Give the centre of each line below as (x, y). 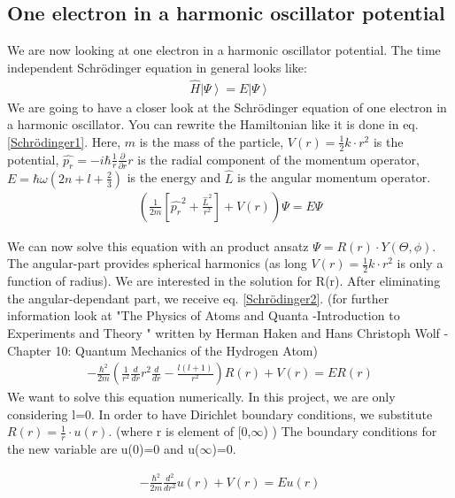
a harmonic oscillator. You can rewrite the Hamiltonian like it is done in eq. (213, 124)
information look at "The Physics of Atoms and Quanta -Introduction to (204, 315)
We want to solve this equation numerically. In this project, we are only (201, 397)
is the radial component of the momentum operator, (278, 159)
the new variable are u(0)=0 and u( (104, 449)
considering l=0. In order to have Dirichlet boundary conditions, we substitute (220, 414)
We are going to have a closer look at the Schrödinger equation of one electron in (227, 107)
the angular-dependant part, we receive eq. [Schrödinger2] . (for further (198, 298)
